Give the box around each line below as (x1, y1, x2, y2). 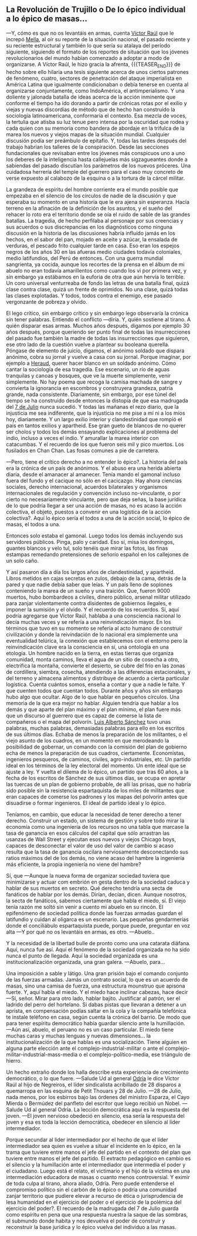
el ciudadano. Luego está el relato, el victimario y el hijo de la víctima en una (6, 1167, 191, 1174)
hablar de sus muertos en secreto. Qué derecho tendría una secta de (6, 884, 173, 892)
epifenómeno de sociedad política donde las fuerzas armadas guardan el (6, 909, 183, 916)
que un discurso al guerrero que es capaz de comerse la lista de (6, 712, 162, 719)
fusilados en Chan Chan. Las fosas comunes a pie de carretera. (6, 446, 159, 454)
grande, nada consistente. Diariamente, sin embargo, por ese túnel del (6, 391, 176, 398)
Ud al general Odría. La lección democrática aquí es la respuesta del (24, 1106, 189, 1113)
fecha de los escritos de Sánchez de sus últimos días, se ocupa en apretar (6, 774, 186, 781)
